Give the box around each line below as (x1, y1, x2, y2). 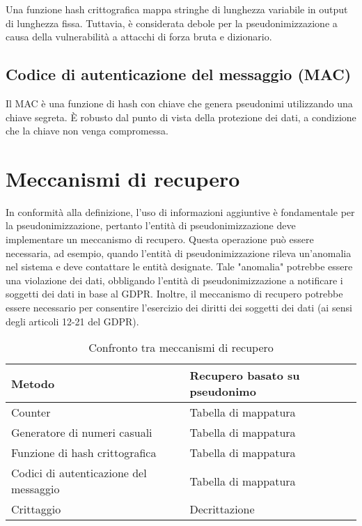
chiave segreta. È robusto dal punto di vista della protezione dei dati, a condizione (6, 109, 356, 124)
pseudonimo (189, 383, 256, 400)
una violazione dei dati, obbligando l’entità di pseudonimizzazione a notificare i (6, 272, 343, 287)
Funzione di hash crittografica (11, 444, 157, 461)
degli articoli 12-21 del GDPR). (6, 314, 139, 328)
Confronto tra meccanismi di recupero (88, 339, 274, 356)
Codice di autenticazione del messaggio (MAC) (6, 63, 352, 85)
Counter (11, 404, 51, 421)
